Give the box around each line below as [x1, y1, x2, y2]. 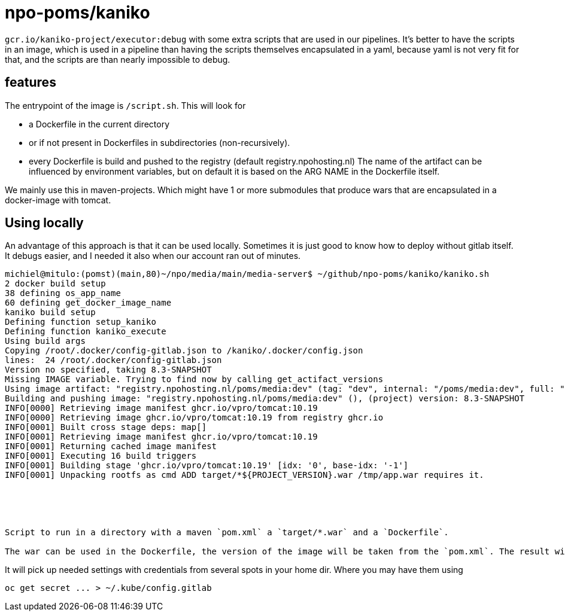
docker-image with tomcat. [5, 194, 111, 205]
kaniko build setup [5, 307, 96, 318]
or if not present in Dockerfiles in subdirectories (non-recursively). [29, 137, 290, 148]
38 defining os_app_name [5, 288, 121, 298]
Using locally [5, 215, 84, 231]
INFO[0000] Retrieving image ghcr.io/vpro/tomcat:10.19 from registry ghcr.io [5, 413, 384, 423]
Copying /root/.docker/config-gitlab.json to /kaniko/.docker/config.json [5, 346, 363, 356]
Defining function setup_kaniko [5, 317, 156, 327]
